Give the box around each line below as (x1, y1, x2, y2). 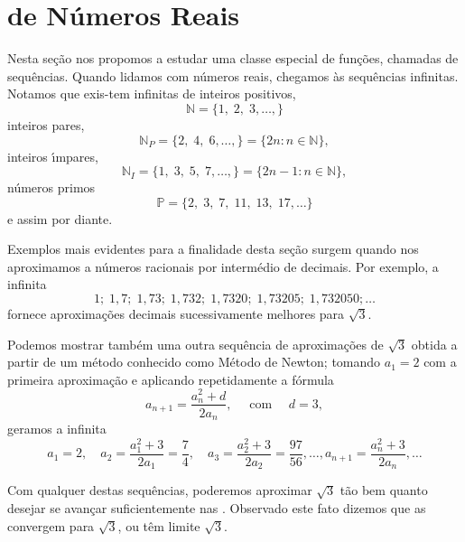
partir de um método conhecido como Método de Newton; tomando (7, 352, 381, 371)
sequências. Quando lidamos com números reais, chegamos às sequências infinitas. (7, 66, 459, 85)
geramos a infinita (7, 419, 107, 438)
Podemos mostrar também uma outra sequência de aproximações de (7, 334, 384, 353)
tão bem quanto (339, 481, 428, 500)
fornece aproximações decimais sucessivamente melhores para (7, 304, 345, 323)
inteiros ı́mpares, (7, 146, 98, 165)
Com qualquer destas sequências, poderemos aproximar (7, 481, 312, 500)
